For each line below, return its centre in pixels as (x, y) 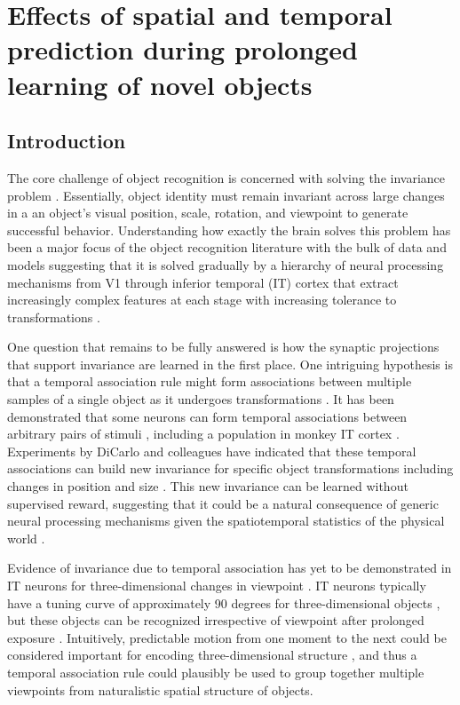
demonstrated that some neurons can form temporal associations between (207, 416)
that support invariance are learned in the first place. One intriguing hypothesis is (230, 364)
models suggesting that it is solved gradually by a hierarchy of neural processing (226, 264)
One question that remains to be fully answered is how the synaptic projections (223, 347)
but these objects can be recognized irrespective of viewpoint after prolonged (216, 620)
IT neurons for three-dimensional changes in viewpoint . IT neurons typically (217, 586)
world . (26, 538)
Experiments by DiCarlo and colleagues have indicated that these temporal (212, 451)
